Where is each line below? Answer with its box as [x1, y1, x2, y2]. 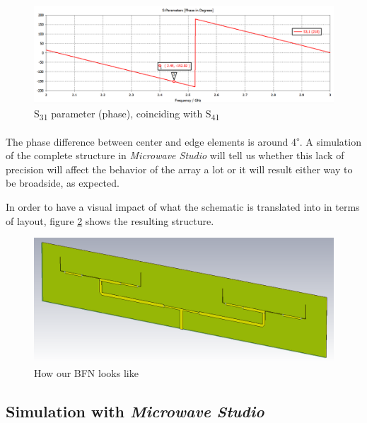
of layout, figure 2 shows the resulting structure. [6, 213, 214, 228]
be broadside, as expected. [6, 175, 120, 190]
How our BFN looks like [34, 366, 139, 381]
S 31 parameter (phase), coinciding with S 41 [34, 105, 220, 122]
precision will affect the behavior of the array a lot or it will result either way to [6, 161, 353, 176]
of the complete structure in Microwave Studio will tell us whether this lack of [6, 148, 344, 163]
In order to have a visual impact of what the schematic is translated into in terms [6, 199, 360, 214]
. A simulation [299, 134, 361, 149]
